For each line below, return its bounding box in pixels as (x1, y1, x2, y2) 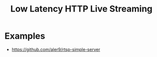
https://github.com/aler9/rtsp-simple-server (11, 46, 100, 52)
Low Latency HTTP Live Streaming (10, 3, 153, 14)
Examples (4, 30, 45, 42)
